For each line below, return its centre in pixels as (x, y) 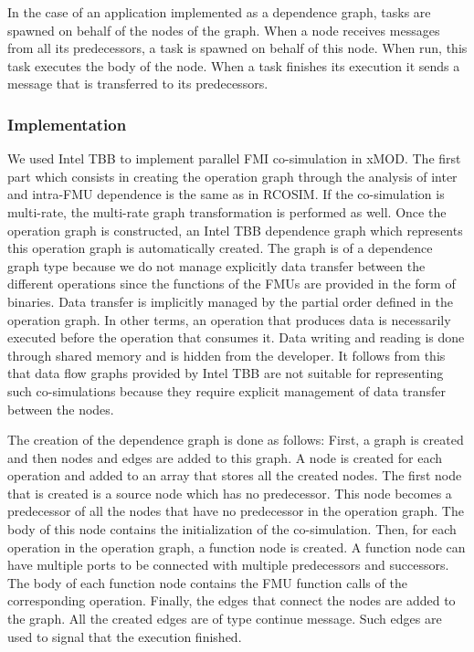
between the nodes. (61, 409)
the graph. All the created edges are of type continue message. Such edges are (225, 619)
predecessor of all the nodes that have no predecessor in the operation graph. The (236, 511)
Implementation (67, 124)
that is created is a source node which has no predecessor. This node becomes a (230, 493)
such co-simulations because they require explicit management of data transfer (227, 390)
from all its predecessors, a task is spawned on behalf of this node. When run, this (237, 48)
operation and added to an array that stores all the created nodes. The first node (235, 475)
